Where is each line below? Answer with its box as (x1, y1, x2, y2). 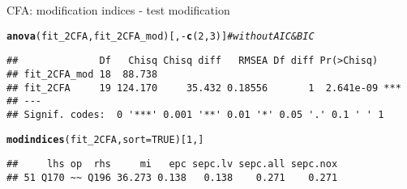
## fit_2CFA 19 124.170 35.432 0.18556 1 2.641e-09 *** (6, 82, 401, 94)
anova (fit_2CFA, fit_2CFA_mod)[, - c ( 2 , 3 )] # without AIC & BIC (6, 30, 315, 42)
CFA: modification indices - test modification (6, 2, 230, 18)
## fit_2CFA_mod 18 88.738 (6, 68, 158, 80)
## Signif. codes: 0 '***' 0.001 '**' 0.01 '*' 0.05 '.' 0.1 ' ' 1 (6, 108, 384, 120)
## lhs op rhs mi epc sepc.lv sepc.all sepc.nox (6, 158, 338, 170)
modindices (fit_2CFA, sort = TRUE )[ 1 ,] (6, 133, 204, 145)
